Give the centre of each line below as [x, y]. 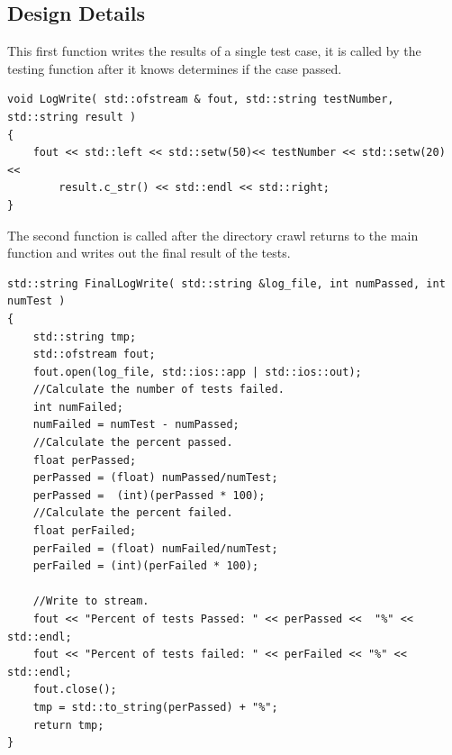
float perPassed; [85, 460]
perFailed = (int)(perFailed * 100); [146, 566]
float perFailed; [85, 531]
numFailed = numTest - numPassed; [136, 425]
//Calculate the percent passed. [133, 443]
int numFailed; [78, 407]
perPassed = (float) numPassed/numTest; [155, 478]
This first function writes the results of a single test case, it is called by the [214, 51]
